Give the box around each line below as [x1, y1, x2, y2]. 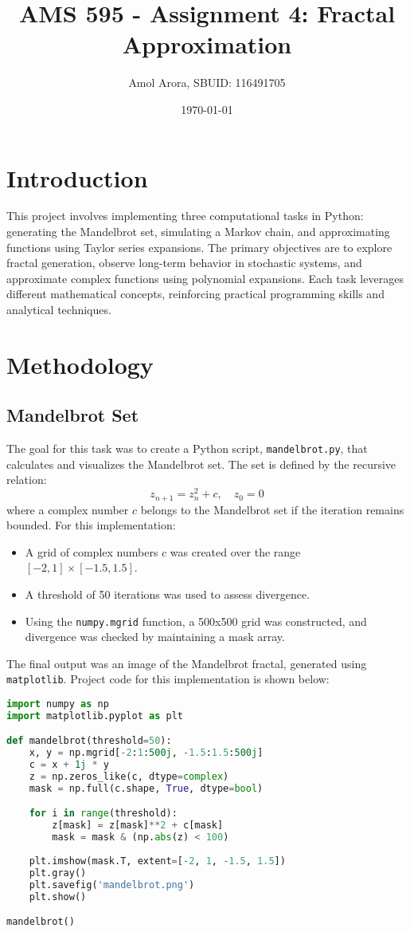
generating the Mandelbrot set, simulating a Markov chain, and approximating [6, 223, 390, 240]
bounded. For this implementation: [6, 517, 176, 533]
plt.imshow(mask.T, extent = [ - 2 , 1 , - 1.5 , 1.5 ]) [29, 855, 286, 867]
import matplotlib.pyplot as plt [6, 710, 183, 722]
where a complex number [6, 501, 129, 517]
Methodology [6, 348, 154, 380]
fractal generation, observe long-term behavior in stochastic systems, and [6, 254, 362, 271]
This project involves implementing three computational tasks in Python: [6, 207, 364, 224]
